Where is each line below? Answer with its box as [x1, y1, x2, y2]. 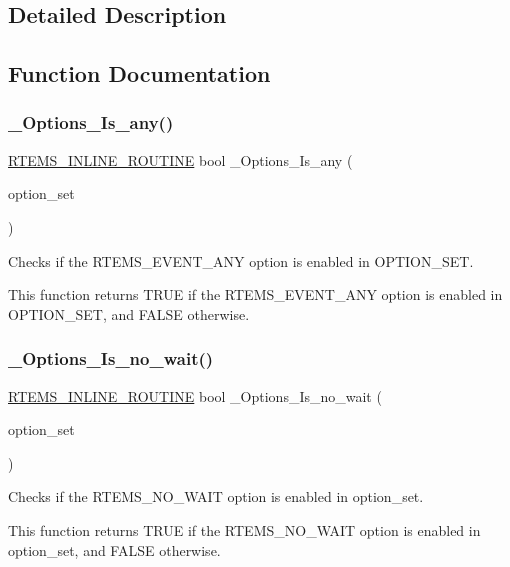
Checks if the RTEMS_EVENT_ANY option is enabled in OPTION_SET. [8, 250, 474, 271]
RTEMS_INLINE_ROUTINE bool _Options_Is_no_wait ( [8, 385, 382, 406]
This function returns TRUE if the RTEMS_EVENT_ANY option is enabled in [8, 284, 503, 305]
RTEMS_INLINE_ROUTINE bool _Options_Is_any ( [8, 149, 353, 170]
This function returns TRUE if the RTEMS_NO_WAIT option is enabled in [8, 519, 481, 540]
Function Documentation [8, 58, 271, 89]
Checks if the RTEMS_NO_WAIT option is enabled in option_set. [8, 486, 424, 507]
